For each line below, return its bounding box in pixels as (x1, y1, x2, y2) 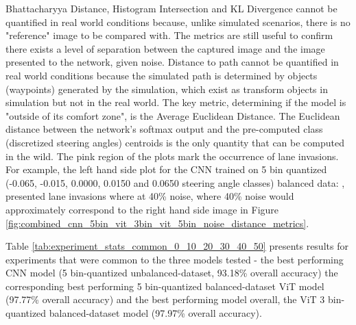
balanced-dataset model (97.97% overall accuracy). (49, 306, 262, 320)
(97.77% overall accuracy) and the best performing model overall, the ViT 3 (5, 292, 325, 307)
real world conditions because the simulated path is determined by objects (5, 68, 318, 82)
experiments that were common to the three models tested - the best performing (5, 252, 344, 266)
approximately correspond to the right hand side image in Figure (5, 202, 279, 216)
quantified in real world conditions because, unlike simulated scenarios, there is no (5, 14, 351, 29)
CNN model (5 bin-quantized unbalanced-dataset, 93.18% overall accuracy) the (5, 265, 338, 280)
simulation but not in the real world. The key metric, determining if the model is (5, 95, 346, 109)
